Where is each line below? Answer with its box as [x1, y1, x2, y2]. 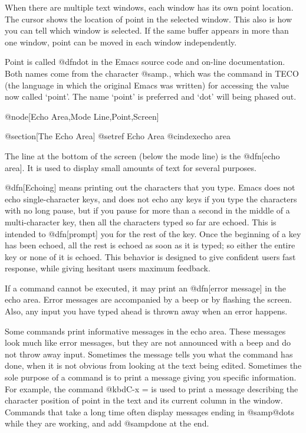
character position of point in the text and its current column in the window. [5, 394, 283, 406]
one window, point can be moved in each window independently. [5, 35, 237, 48]
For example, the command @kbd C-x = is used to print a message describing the [5, 382, 298, 395]
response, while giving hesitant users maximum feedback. [5, 262, 210, 274]
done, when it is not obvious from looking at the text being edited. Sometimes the [5, 359, 302, 372]
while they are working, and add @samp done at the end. [5, 417, 209, 429]
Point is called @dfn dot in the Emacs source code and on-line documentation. [5, 55, 285, 68]
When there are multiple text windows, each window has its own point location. [5, 1, 294, 13]
